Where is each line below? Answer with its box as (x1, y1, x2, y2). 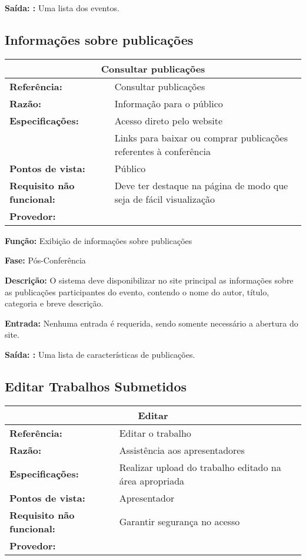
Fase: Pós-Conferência (5, 254, 86, 266)
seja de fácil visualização (114, 192, 215, 206)
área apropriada (119, 473, 185, 487)
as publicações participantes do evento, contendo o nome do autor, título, (5, 285, 270, 298)
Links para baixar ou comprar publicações (114, 130, 288, 144)
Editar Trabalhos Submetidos (5, 377, 187, 395)
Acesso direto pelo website (114, 113, 223, 127)
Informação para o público (114, 96, 223, 110)
